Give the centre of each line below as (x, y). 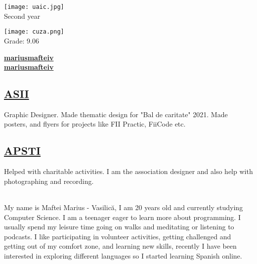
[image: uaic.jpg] (34, 7)
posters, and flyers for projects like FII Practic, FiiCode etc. (95, 124)
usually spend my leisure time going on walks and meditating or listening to (119, 227)
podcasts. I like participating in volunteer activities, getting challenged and (118, 236)
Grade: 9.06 (21, 40)
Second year (22, 16)
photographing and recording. (49, 181)
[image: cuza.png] (34, 32)
